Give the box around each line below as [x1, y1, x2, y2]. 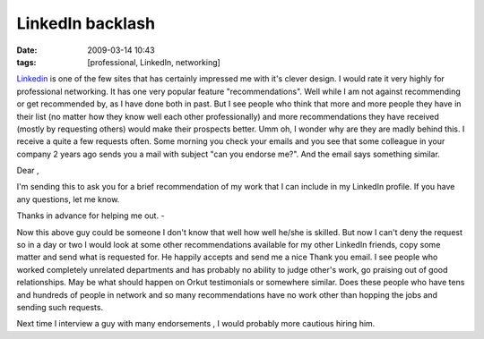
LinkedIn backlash [16, 13, 156, 33]
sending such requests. [16, 301, 103, 312]
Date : [16, 45, 38, 55]
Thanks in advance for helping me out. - [16, 210, 165, 221]
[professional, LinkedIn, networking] [87, 56, 221, 67]
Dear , [16, 165, 39, 176]
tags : [16, 56, 37, 67]
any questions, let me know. [16, 193, 120, 205]
